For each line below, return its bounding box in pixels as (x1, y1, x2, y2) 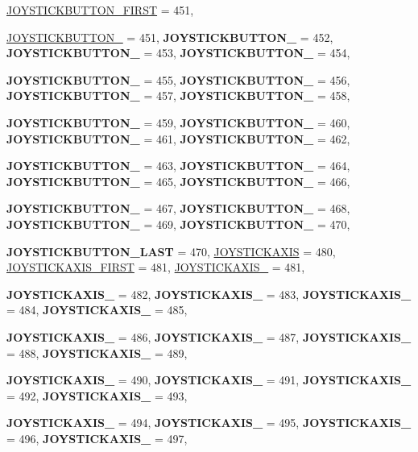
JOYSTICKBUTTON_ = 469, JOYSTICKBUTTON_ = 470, (6, 215, 350, 232)
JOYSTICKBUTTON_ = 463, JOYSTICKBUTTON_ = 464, (6, 157, 350, 174)
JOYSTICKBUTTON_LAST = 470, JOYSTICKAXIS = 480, (6, 243, 336, 259)
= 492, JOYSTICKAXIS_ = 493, (6, 387, 188, 404)
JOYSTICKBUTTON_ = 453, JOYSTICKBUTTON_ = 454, (6, 44, 350, 61)
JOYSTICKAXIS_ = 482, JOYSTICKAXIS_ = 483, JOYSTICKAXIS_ (6, 285, 412, 302)
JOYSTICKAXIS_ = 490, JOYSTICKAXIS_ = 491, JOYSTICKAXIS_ (6, 371, 412, 388)
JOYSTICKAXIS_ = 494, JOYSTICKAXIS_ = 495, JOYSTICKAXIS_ (6, 414, 412, 431)
